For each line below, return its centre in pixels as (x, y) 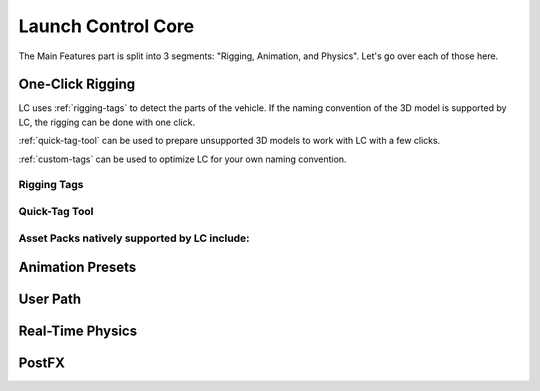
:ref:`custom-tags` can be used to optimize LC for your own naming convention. (182, 159)
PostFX (41, 363)
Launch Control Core (106, 26)
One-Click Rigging (77, 84)
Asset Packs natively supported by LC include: (134, 238)
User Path (50, 299)
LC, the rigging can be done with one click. (106, 122)
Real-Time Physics (78, 331)
